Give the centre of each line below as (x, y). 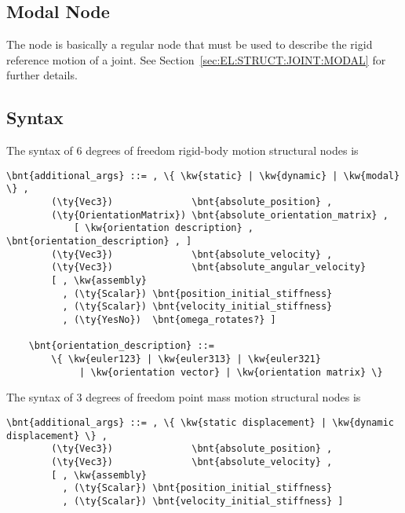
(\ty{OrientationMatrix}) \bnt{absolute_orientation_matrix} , (220, 215)
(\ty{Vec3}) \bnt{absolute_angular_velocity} (209, 267)
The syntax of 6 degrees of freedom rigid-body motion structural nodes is (182, 150)
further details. (42, 75)
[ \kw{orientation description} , (163, 228)
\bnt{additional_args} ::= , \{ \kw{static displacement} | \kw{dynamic (200, 422)
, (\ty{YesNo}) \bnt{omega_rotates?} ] (169, 320)
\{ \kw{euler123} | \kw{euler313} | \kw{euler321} (186, 359)
